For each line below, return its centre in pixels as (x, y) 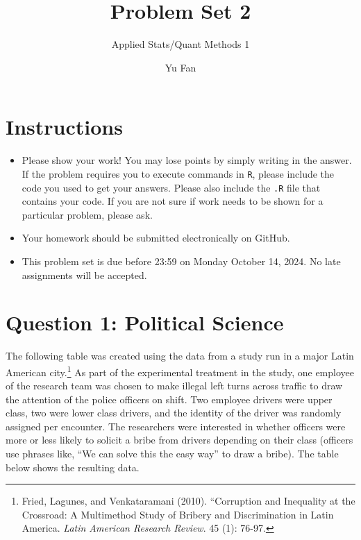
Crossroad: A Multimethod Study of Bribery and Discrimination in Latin (178, 514)
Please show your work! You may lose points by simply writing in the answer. (187, 160)
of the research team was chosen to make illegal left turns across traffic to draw (174, 386)
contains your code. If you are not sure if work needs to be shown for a (173, 201)
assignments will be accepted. (84, 275)
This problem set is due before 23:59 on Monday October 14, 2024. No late (181, 261)
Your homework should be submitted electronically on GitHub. (156, 238)
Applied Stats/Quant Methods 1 (180, 44)
